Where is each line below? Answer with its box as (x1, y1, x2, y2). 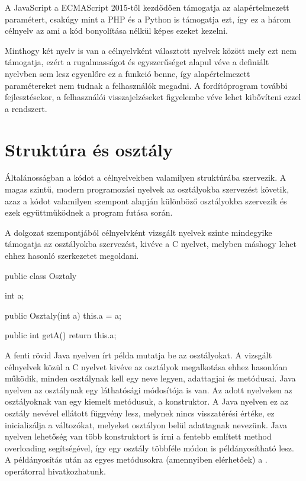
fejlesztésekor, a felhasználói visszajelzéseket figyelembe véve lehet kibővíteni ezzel (5, 91, 301, 103)
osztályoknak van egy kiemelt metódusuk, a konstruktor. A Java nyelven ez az (5, 395, 288, 408)
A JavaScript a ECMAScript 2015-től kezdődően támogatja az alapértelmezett (5, 1, 289, 13)
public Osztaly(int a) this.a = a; (5, 309, 121, 321)
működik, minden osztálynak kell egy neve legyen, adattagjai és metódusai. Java (5, 372, 296, 384)
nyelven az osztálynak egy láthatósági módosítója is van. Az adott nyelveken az (5, 383, 292, 396)
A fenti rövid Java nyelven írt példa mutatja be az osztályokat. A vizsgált (5, 349, 272, 361)
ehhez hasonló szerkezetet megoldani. (5, 249, 139, 262)
